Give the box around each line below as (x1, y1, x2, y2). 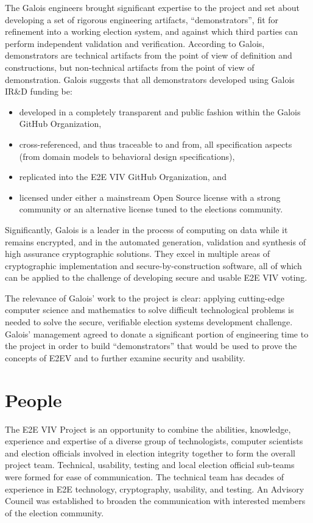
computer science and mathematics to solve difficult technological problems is (5, 303, 294, 316)
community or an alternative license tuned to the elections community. (19, 203, 283, 215)
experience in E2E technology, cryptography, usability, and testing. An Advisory (5, 482, 304, 495)
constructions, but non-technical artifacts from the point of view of (5, 60, 255, 73)
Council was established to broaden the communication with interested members (5, 494, 306, 507)
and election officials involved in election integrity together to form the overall (5, 446, 295, 459)
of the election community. (5, 506, 104, 519)
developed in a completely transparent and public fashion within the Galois (19, 105, 301, 118)
